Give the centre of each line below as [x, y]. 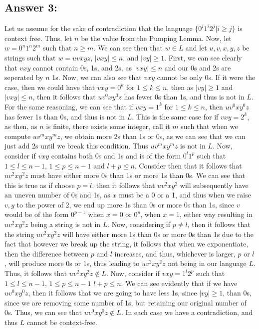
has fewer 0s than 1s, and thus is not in [184, 97]
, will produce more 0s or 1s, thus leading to [72, 263]
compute [18, 136]
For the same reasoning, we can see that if [69, 106]
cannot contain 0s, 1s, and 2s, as [82, 67]
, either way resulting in [216, 214]
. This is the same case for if [175, 116]
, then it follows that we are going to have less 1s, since [113, 293]
